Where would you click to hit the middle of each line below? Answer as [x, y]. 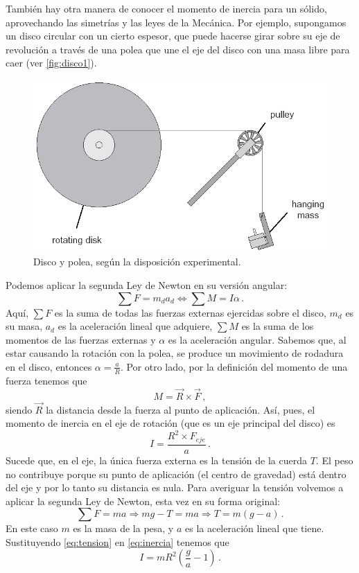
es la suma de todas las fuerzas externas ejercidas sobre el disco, [190, 312]
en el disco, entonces [49, 366]
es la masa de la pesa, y [123, 528]
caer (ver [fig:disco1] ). [51, 63]
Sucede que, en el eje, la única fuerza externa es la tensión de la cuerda [157, 460]
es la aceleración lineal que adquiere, [135, 326]
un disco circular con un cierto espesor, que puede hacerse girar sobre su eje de [173, 36]
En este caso [32, 528]
